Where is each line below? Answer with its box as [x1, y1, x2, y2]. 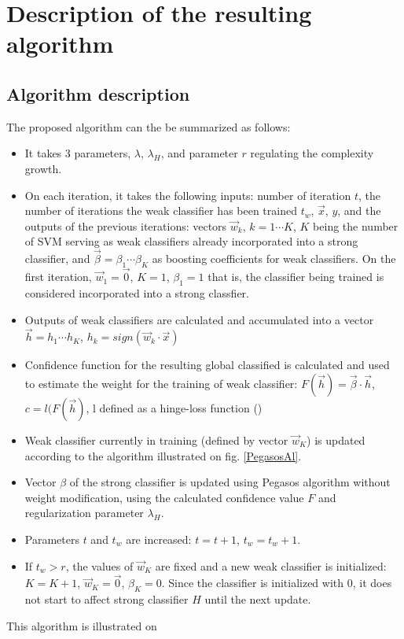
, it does [352, 574, 392, 591]
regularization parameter [24, 504, 144, 521]
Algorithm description [6, 81, 190, 105]
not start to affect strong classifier [24, 591, 189, 608]
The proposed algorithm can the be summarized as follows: [6, 118, 291, 135]
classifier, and [24, 250, 90, 267]
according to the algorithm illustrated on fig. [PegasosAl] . [24, 447, 302, 464]
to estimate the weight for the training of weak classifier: [24, 375, 298, 391]
